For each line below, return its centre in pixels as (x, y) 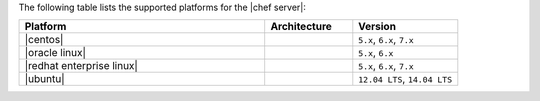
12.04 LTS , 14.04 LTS (405, 79)
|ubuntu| (44, 79)
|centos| (44, 40)
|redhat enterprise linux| (81, 66)
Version (377, 27)
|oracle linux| (55, 53)
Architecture (301, 27)
